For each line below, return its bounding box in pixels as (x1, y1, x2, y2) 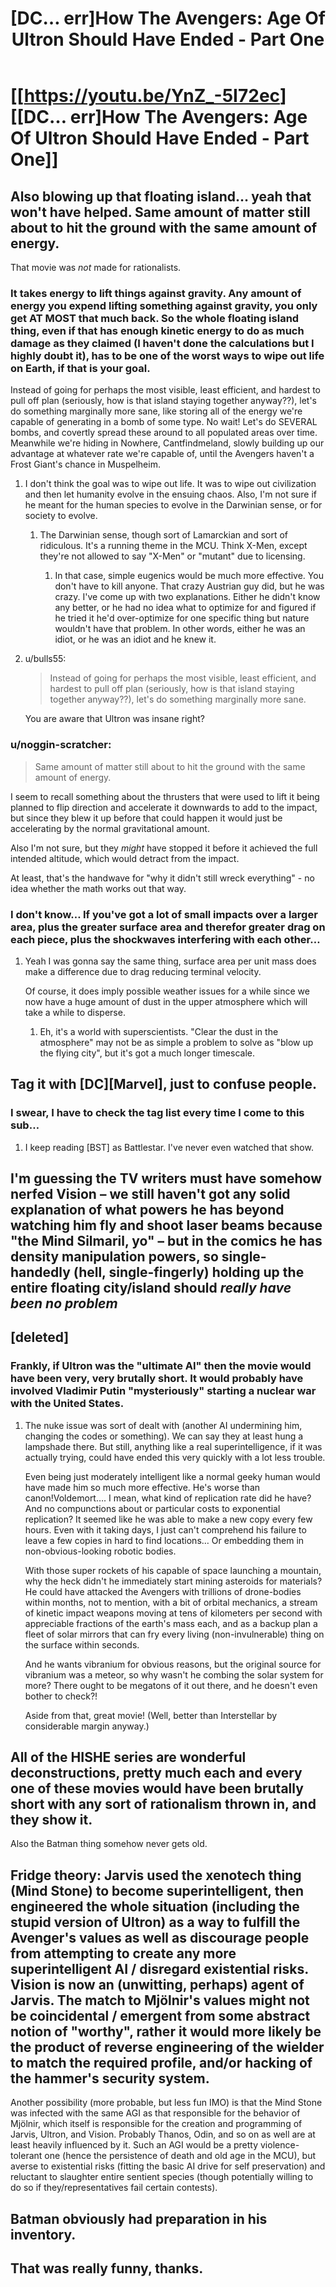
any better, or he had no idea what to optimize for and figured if (54, 602, 317, 614)
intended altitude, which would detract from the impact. (10, 852, 240, 864)
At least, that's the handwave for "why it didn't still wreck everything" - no (10, 872, 315, 884)
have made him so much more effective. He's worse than (24, 1481, 261, 1493)
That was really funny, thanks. (10, 2260, 204, 2277)
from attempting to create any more (10, 1945, 237, 1962)
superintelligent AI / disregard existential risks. (10, 1960, 309, 1977)
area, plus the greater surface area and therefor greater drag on (10, 920, 326, 934)
